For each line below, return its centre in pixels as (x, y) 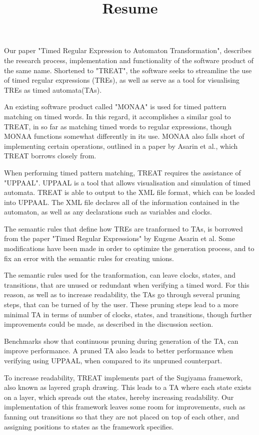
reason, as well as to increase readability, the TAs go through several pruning (122, 294)
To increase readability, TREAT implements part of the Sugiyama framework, (123, 377)
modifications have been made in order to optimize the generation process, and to (129, 248)
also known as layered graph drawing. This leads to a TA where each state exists (128, 387)
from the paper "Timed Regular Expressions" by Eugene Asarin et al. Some (119, 238)
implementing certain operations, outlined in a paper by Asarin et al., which (121, 146)
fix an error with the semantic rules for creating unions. (89, 258)
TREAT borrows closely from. (50, 156)
